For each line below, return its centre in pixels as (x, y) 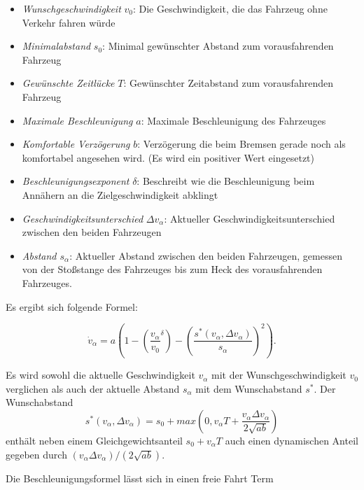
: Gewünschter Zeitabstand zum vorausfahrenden (228, 83)
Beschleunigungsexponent (76, 181)
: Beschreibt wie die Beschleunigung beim (226, 181)
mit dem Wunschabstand (249, 388)
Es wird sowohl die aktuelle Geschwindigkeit (100, 375)
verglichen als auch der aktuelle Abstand (93, 388)
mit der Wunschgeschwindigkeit (279, 375)
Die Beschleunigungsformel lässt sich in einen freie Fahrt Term (140, 478)
